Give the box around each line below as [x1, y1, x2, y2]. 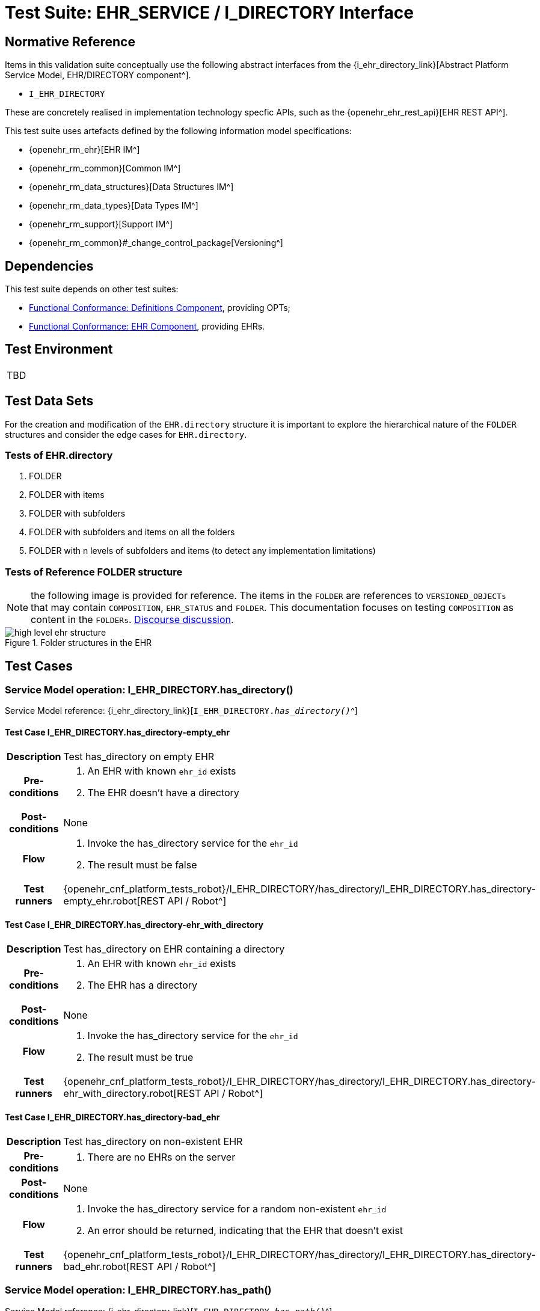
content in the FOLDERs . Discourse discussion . [31, 613, 234, 626]
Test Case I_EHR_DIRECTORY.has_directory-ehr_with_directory [5, 920, 264, 930]
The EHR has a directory [87, 978, 198, 991]
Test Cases [5, 658, 73, 674]
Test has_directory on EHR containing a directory [63, 942, 285, 955]
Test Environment [5, 342, 113, 357]
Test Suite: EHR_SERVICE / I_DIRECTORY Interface [5, 2, 414, 23]
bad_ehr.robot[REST [63, 1260, 155, 1273]
